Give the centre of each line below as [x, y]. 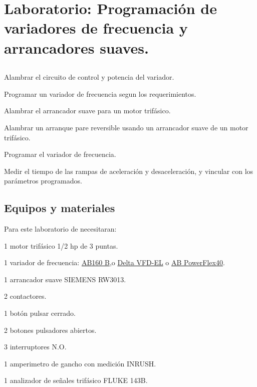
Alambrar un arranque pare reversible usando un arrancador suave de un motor [126, 127]
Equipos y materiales [60, 208]
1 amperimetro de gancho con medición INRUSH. [80, 363]
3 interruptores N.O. [35, 347]
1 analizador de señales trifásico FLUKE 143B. [76, 380]
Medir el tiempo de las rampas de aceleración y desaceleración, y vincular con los [129, 171]
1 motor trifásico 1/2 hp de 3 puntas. [61, 245]
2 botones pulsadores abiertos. [50, 330]
